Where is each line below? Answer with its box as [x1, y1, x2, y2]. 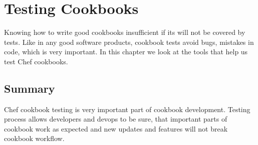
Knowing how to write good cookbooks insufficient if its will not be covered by [4, 27, 245, 37]
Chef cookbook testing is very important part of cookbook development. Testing [4, 104, 250, 114]
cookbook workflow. [4, 133, 65, 144]
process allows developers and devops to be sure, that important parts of [4, 114, 227, 124]
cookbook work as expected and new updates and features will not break [4, 123, 228, 134]
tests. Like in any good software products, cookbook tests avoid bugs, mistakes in [4, 36, 254, 47]
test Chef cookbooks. [4, 56, 68, 66]
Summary [4, 80, 55, 96]
